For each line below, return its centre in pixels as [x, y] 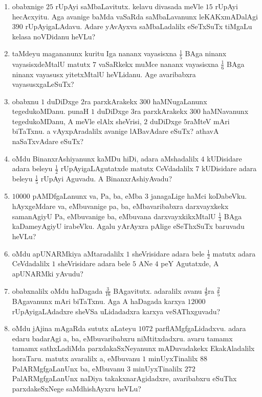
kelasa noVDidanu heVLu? [54, 36]
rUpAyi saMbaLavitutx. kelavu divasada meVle [129, 6]
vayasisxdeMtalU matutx [51, 64]
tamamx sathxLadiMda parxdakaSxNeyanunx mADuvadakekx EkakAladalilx [133, 348]
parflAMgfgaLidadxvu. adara [201, 328]
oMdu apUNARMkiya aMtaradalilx [68, 253]
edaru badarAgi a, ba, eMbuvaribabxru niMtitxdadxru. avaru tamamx [122, 338]
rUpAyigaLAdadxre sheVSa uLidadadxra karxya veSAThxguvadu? [116, 311]
